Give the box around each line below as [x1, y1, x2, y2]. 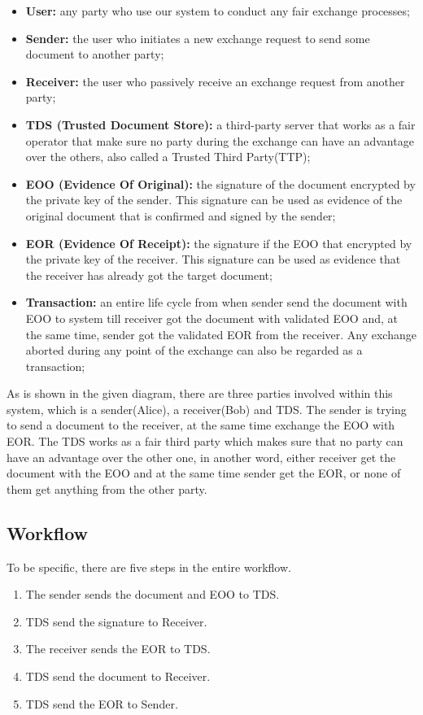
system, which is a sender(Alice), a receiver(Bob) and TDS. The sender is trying [7, 400, 407, 417]
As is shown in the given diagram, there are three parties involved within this [7, 385, 393, 402]
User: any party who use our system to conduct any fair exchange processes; [25, 2, 410, 19]
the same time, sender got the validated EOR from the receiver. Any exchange [25, 325, 416, 342]
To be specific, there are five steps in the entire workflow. [7, 558, 291, 575]
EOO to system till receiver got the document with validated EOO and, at [25, 309, 398, 326]
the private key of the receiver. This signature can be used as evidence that [25, 251, 401, 268]
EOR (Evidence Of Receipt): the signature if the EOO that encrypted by [25, 234, 412, 251]
